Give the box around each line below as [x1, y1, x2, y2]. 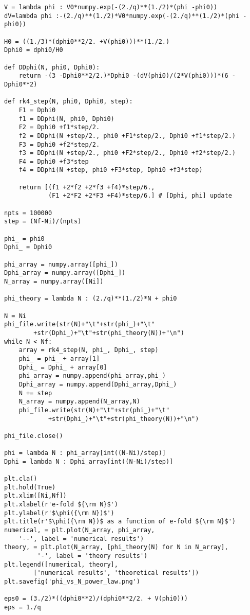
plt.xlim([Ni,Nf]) [4, 492, 67, 500]
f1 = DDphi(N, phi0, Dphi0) [18, 115, 114, 122]
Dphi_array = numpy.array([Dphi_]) [4, 269, 126, 277]
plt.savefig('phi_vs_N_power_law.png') [4, 577, 140, 585]
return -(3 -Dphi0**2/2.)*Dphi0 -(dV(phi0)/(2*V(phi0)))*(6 [18, 72, 228, 80]
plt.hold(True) [4, 483, 56, 491]
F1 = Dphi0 [18, 106, 56, 114]
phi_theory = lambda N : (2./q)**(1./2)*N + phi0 [4, 295, 177, 303]
